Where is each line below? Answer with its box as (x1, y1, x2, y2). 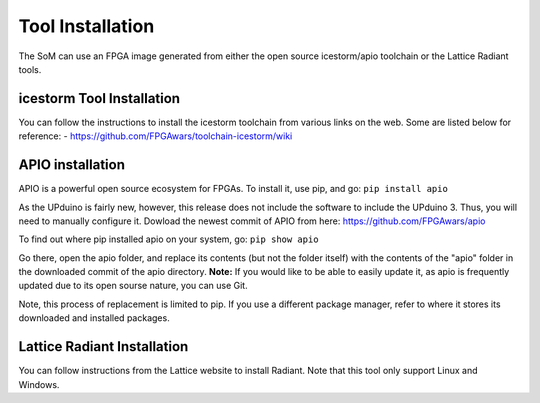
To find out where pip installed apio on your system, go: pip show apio (18, 233, 319, 245)
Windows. (18, 378, 60, 390)
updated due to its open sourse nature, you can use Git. (18, 280, 249, 292)
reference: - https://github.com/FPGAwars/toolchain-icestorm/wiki (18, 130, 293, 142)
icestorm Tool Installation (18, 90, 180, 107)
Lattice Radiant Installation (18, 338, 189, 355)
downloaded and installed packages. (18, 312, 170, 324)
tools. (18, 63, 42, 75)
